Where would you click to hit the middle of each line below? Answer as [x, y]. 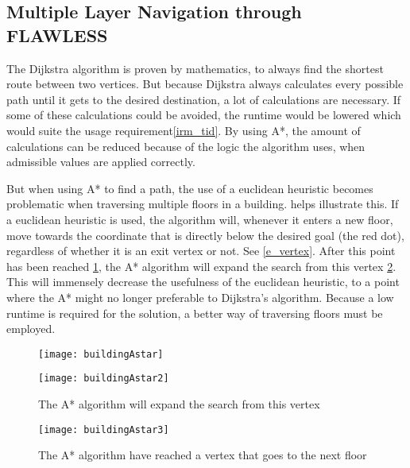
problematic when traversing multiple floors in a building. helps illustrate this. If [203, 204]
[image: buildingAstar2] [104, 379]
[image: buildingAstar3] [104, 429]
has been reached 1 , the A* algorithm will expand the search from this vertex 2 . [201, 266]
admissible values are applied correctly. [101, 162]
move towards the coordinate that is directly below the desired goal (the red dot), [205, 235]
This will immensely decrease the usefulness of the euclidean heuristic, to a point [203, 282]
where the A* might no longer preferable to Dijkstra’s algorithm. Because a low [200, 297]
